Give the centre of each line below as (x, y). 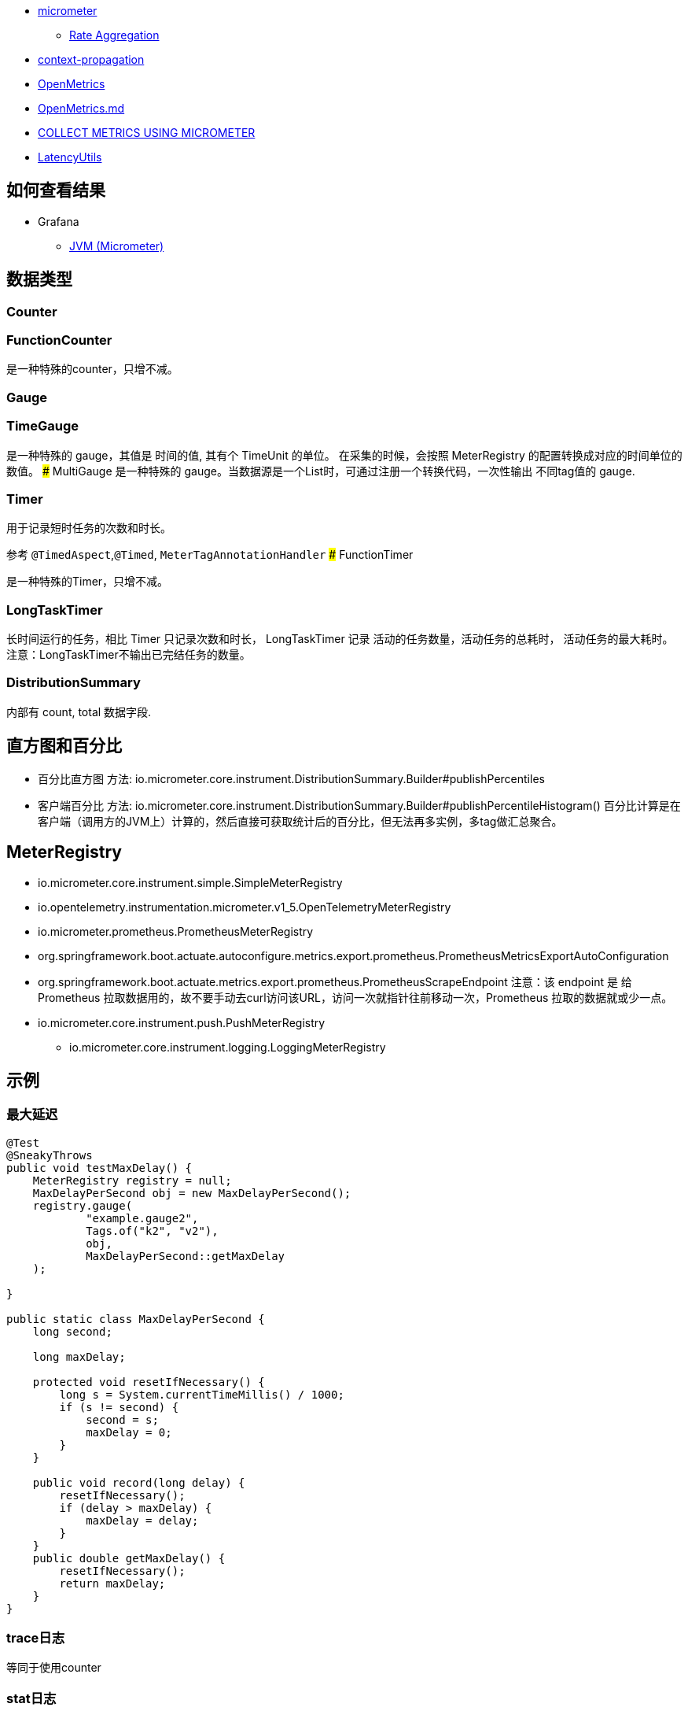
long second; (72, 1331)
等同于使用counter (54, 1668)
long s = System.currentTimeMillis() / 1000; (202, 1394)
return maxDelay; (112, 1583)
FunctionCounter (59, 340)
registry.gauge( (83, 1205)
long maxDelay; (79, 1356)
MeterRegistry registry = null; (132, 1180)
